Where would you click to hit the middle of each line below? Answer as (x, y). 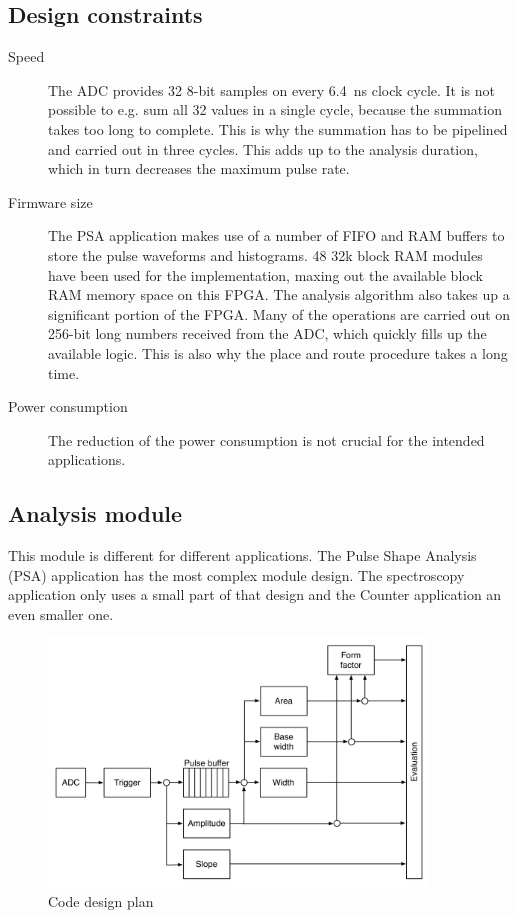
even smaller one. (61, 613)
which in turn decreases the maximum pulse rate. (199, 168)
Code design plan (101, 900)
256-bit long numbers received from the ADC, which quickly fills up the (267, 333)
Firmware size (50, 201)
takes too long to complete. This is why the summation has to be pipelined (278, 128)
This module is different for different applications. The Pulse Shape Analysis (242, 555)
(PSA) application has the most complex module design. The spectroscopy (236, 574)
